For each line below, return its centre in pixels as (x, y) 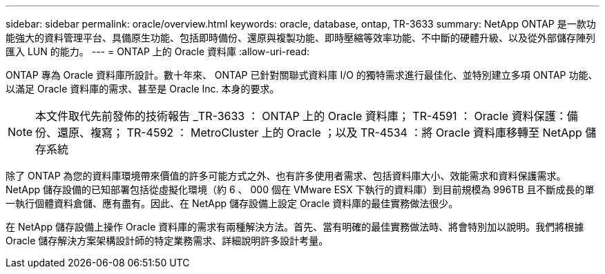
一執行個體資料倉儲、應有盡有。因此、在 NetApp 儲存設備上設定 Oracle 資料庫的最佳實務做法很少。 (232, 203)
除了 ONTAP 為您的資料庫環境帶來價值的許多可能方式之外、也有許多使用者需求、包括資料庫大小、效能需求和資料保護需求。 (286, 176)
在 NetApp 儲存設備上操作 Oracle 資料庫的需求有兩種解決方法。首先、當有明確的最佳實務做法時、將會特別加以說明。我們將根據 (295, 227)
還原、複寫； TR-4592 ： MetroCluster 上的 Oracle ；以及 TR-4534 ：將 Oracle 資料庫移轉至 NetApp (320, 133)
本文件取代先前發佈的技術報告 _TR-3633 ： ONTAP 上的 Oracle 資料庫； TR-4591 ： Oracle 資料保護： (301, 116)
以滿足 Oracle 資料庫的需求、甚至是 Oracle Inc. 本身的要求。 (143, 89)
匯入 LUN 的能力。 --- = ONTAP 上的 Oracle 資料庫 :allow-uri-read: (158, 51)
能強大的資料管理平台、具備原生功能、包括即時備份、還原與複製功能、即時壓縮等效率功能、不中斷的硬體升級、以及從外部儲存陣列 (300, 38)
